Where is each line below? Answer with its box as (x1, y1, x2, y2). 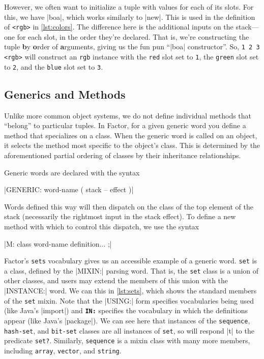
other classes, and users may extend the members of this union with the (4, 275, 228, 286)
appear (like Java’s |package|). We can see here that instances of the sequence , (4, 315, 250, 325)
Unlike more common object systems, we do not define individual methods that (4, 110, 252, 121)
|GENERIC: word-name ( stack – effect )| (4, 184, 134, 195)
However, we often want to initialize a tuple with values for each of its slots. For (4, 2, 254, 12)
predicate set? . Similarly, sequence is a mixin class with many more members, (4, 335, 250, 346)
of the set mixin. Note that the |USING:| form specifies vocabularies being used (4, 295, 254, 306)
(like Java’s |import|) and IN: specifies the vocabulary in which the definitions (4, 305, 248, 316)
